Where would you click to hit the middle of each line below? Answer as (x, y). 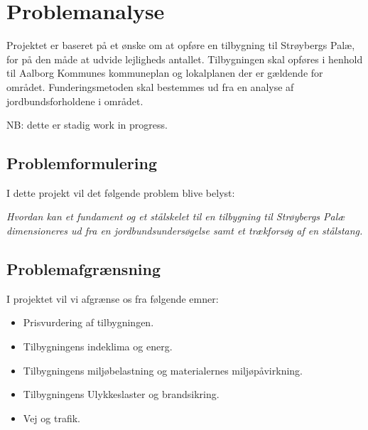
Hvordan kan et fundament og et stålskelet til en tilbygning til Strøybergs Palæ (176, 216)
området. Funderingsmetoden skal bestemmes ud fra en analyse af (150, 86)
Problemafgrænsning (83, 269)
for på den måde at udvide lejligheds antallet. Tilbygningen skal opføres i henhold (185, 59)
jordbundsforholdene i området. (75, 101)
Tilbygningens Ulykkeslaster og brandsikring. (121, 394)
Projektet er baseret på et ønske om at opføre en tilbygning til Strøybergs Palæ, (181, 45)
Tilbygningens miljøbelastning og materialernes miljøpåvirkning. (163, 370)
